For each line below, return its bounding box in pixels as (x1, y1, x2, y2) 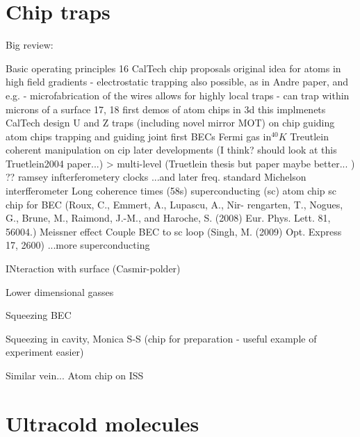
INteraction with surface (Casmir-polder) (6, 261, 181, 276)
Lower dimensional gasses (6, 284, 114, 299)
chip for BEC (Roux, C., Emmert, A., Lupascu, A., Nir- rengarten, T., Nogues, (6, 197, 343, 211)
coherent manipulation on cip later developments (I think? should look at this (6, 142, 337, 157)
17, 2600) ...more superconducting (6, 238, 150, 252)
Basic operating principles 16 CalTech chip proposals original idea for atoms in (6, 60, 341, 75)
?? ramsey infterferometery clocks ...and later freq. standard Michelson (6, 170, 306, 184)
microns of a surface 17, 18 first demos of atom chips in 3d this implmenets (6, 101, 326, 116)
